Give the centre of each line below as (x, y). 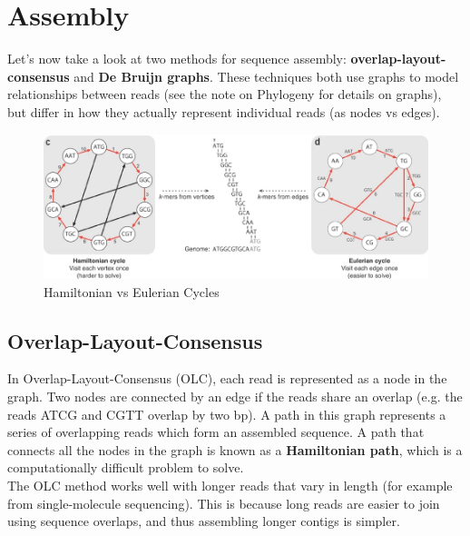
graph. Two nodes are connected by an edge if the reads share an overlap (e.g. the (235, 397)
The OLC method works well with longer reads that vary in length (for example (230, 485)
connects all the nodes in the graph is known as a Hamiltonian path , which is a (235, 449)
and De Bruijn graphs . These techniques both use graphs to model (266, 76)
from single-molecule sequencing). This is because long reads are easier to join (224, 503)
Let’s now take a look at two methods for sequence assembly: (177, 59)
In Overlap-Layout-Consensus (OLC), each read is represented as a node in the (227, 378)
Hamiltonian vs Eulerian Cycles (132, 291)
